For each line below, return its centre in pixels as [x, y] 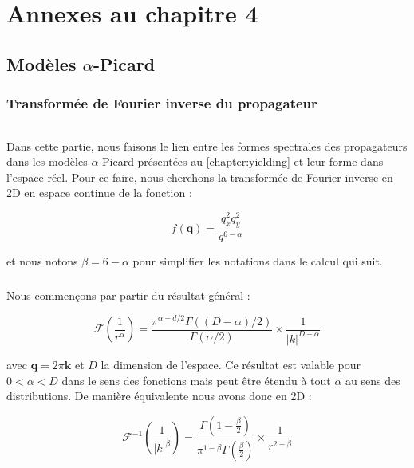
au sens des [373, 380]
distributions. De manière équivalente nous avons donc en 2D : [159, 396]
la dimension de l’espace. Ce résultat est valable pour [231, 364]
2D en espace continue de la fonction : [99, 193]
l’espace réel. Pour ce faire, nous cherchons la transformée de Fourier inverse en [200, 177]
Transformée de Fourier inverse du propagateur [162, 103]
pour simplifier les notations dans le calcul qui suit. [258, 260]
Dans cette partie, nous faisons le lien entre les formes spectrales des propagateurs [207, 146]
